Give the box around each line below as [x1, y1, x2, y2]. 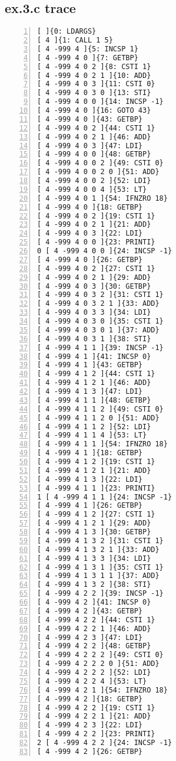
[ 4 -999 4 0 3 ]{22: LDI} [37, 229, 142, 238]
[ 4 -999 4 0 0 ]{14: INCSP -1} [37, 97, 164, 106]
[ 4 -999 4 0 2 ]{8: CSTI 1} [37, 62, 151, 71]
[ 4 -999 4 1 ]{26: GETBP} [37, 501, 142, 510]
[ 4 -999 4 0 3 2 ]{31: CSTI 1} [37, 290, 164, 299]
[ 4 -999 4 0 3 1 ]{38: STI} [37, 334, 151, 343]
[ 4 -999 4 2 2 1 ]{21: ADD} [37, 712, 151, 721]
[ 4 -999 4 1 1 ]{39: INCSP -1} [37, 343, 164, 352]
